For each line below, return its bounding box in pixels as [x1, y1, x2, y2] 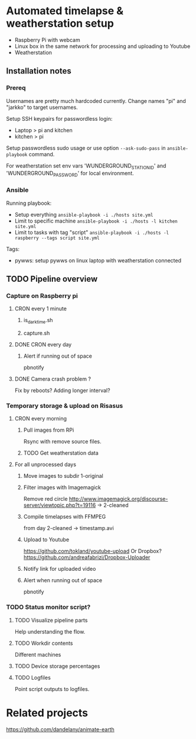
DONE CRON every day [14, 341, 72, 348]
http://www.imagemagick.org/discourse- [68, 496, 168, 503]
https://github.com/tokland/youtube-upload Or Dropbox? [23, 548, 162, 555]
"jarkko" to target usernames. [6, 104, 78, 111]
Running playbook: [6, 200, 52, 207]
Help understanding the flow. [14, 628, 86, 635]
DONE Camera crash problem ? [14, 375, 92, 383]
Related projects [6, 706, 89, 719]
